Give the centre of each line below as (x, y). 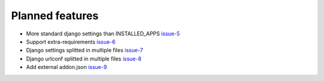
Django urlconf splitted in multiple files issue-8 (84, 58)
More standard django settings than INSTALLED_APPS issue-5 (103, 34)
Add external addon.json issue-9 (67, 67)
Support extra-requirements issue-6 (71, 41)
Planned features (55, 16)
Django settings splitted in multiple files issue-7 (85, 50)
